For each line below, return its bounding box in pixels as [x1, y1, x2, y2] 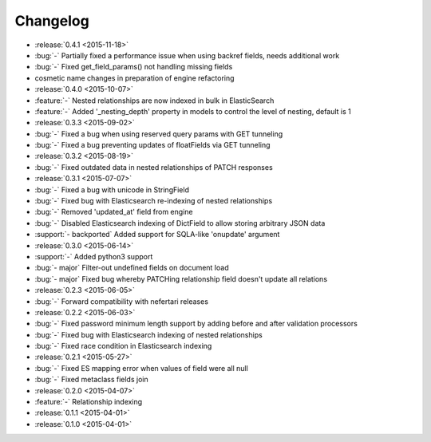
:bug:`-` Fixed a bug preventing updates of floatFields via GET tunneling [34, 140, 271, 150]
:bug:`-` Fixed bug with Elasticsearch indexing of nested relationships [34, 330, 263, 339]
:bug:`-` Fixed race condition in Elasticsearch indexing [34, 341, 212, 351]
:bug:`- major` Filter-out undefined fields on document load [34, 263, 229, 273]
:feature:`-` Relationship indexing [34, 397, 143, 407]
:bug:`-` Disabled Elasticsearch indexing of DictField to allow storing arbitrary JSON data [34, 218, 326, 227]
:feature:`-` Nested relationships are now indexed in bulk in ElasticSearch [34, 96, 275, 105]
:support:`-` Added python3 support [34, 251, 153, 261]
